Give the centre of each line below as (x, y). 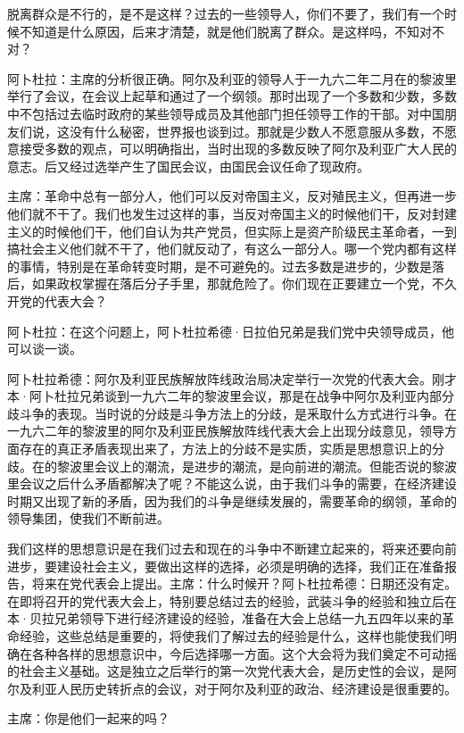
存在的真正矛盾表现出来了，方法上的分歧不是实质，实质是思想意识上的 (225, 449)
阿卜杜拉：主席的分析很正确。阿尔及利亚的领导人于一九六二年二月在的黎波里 (232, 78)
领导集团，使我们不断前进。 (88, 518)
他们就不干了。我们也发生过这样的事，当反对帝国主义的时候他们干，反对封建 (232, 213)
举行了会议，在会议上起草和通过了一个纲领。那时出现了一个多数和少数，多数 (232, 96)
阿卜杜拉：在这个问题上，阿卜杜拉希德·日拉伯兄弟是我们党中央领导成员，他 (231, 331)
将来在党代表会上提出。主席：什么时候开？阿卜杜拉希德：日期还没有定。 (244, 583)
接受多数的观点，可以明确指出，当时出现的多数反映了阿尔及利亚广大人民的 (238, 149)
